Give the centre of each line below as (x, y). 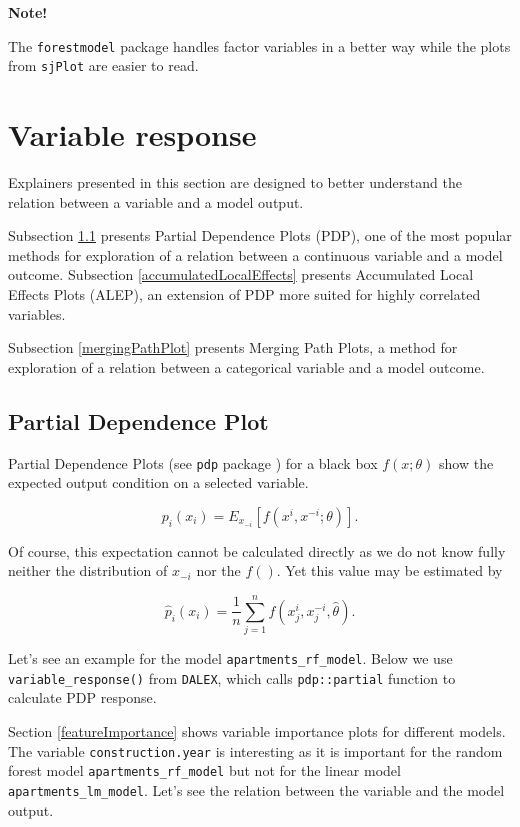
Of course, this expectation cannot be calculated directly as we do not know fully (257, 550)
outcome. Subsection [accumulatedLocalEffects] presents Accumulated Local (241, 274)
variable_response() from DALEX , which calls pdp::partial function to (232, 677)
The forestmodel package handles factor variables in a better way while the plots (259, 45)
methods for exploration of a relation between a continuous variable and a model (255, 254)
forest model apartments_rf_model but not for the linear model (204, 770)
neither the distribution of (88, 570)
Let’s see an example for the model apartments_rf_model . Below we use (230, 658)
